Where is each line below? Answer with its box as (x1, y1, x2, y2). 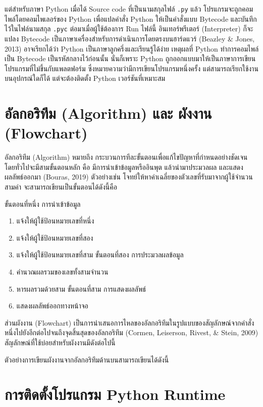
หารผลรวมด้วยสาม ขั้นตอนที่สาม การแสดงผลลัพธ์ (16, 283, 146, 294)
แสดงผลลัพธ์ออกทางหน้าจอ (16, 300, 88, 311)
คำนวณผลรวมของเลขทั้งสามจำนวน (16, 266, 109, 277)
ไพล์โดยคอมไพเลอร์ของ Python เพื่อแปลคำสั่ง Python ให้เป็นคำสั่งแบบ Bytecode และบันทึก (5, 13, 257, 24)
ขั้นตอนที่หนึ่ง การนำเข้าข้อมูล (5, 198, 81, 209)
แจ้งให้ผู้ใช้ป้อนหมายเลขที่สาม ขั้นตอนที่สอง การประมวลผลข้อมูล (16, 249, 184, 260)
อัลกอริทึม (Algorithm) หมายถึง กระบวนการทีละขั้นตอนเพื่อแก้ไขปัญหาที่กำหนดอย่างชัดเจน (5, 152, 248, 162)
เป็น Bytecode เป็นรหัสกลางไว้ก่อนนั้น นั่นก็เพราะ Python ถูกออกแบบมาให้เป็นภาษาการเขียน (5, 53, 256, 64)
